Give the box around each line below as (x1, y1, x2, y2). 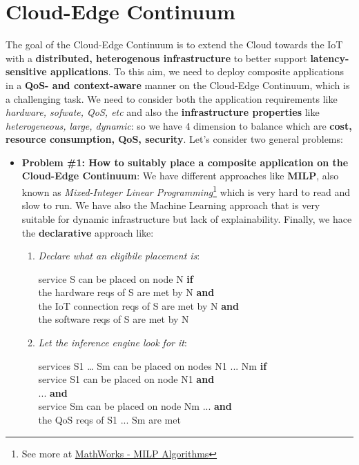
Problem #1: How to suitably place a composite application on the (21, 155, 349, 169)
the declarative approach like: (21, 225, 154, 239)
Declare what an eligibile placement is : (38, 248, 200, 263)
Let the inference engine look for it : (38, 335, 187, 350)
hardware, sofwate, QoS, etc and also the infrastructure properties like (6, 105, 320, 119)
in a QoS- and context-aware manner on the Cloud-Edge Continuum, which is (6, 77, 350, 92)
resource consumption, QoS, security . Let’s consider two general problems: (6, 132, 343, 146)
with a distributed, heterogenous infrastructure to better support (6, 50, 307, 65)
